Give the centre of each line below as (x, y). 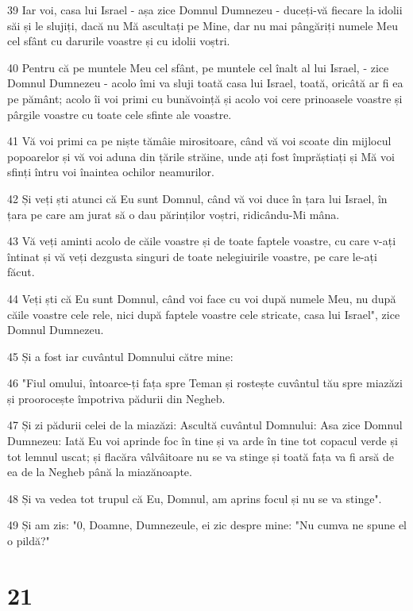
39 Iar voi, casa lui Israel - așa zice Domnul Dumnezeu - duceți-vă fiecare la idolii (205, 10)
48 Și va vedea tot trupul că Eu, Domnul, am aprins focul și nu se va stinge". (195, 498)
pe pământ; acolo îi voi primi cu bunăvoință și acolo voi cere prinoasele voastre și (205, 98)
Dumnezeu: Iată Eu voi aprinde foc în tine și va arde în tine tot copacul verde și (203, 441)
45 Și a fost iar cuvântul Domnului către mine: (120, 356)
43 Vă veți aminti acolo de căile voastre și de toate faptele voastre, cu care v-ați (202, 241)
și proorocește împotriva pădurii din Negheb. (116, 398)
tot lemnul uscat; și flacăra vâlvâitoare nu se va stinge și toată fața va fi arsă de (201, 456)
